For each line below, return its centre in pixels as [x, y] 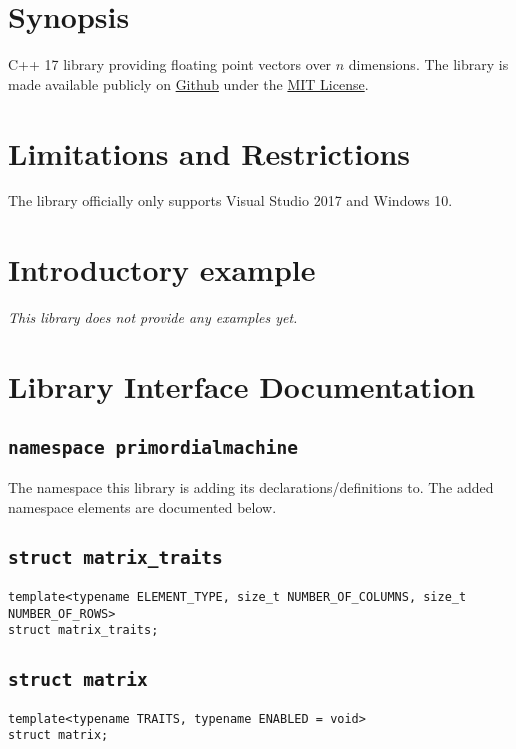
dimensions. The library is [428, 64]
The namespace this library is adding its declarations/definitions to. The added [251, 486]
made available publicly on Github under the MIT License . [188, 83]
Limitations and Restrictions [209, 152]
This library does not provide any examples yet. [153, 317]
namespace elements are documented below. [142, 506]
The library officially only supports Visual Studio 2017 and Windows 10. [230, 200]
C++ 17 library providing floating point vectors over [170, 64]
